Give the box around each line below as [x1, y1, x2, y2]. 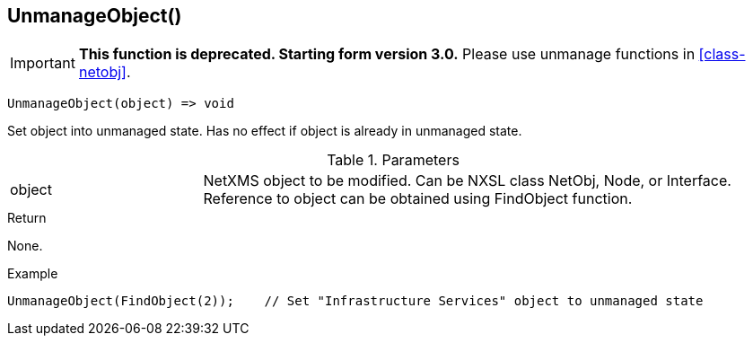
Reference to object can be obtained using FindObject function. [203, 189, 633, 208]
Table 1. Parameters [327, 151, 460, 170]
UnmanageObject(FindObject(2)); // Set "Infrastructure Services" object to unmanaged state [7, 294, 704, 309]
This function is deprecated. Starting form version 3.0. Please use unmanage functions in [78, 45, 696, 64]
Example [7, 266, 58, 282]
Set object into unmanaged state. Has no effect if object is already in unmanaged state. [7, 123, 522, 139]
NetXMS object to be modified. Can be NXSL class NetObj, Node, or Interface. [203, 171, 731, 190]
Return [7, 210, 47, 226]
